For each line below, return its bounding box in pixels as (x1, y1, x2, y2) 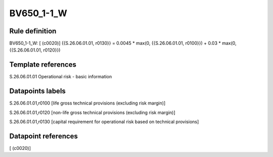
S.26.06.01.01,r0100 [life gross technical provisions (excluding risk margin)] (9, 100, 166, 106)
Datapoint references (9, 132, 78, 140)
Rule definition (9, 27, 57, 35)
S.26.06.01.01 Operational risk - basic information (9, 74, 112, 80)
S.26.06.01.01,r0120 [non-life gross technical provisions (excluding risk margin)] (9, 109, 175, 116)
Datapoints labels (9, 87, 66, 95)
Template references (9, 61, 77, 69)
